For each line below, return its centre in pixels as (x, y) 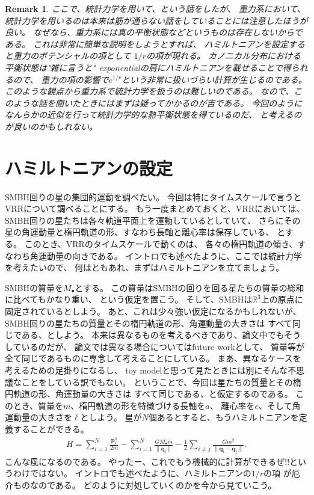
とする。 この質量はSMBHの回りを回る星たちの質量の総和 (189, 287)
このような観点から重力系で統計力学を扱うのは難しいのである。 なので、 (149, 91)
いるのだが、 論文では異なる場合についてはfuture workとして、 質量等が (163, 346)
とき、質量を (38, 405)
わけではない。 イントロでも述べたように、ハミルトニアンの (132, 473)
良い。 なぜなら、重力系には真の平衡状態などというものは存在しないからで (154, 32)
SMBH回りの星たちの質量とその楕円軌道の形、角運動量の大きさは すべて (149, 323)
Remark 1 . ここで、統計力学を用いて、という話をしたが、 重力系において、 (155, 8)
